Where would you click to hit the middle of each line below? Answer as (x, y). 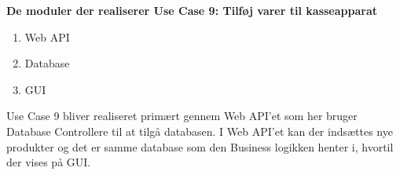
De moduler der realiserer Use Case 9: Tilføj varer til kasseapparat (192, 10)
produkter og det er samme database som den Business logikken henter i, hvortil (200, 146)
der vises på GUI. (49, 162)
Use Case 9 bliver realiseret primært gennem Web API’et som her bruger (182, 116)
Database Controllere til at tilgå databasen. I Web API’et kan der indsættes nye (200, 131)
